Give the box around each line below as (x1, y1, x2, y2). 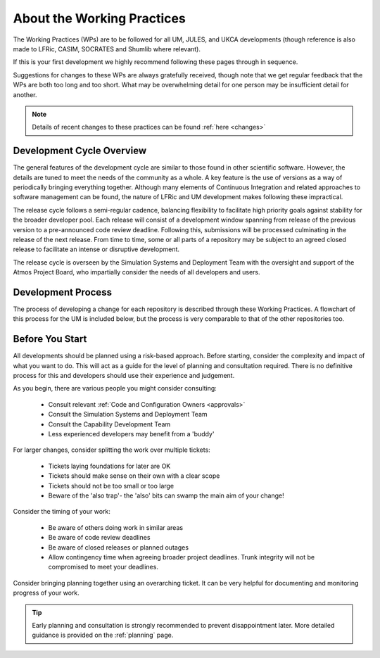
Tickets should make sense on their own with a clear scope (48, 472, 220, 480)
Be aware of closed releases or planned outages (48, 543, 189, 552)
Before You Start (13, 333, 87, 345)
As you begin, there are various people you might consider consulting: (13, 384, 217, 393)
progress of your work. (13, 588, 80, 597)
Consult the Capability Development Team (48, 419, 171, 429)
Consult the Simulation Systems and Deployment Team (48, 410, 208, 419)
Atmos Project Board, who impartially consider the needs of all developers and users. (13, 268, 260, 277)
